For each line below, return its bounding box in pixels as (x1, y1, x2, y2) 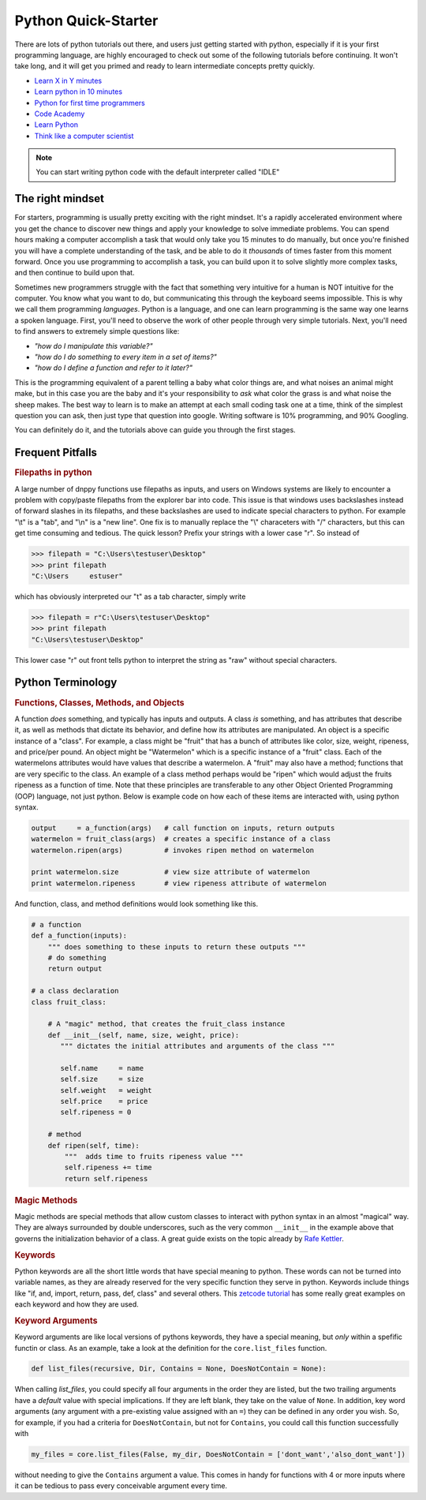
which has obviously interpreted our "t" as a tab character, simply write (14, 592, 246, 601)
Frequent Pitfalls (14, 446, 98, 459)
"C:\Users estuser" (31, 571, 124, 580)
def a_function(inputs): (31, 931, 128, 941)
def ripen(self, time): (47, 1141, 140, 1150)
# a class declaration (31, 986, 119, 996)
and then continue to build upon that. (14, 268, 135, 278)
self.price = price (60, 1097, 148, 1106)
